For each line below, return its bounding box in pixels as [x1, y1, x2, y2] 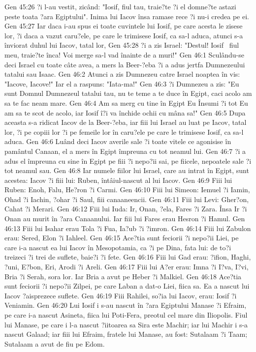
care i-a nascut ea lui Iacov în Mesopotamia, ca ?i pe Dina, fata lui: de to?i [4, 242, 231, 252]
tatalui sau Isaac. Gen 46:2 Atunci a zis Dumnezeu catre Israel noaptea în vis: [4, 69, 240, 79]
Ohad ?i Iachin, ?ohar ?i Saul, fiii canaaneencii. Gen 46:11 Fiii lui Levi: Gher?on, [4, 194, 249, 204]
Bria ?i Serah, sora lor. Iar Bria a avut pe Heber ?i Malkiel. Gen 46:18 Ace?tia [4, 271, 242, 281]
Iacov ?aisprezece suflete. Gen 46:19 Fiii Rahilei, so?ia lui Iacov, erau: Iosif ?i [4, 290, 237, 300]
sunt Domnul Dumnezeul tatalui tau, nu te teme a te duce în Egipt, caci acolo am [4, 88, 252, 98]
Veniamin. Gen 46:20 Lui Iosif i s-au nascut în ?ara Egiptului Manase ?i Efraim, [4, 300, 247, 310]
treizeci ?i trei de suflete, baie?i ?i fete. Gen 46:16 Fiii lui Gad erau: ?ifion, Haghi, [4, 252, 251, 262]
